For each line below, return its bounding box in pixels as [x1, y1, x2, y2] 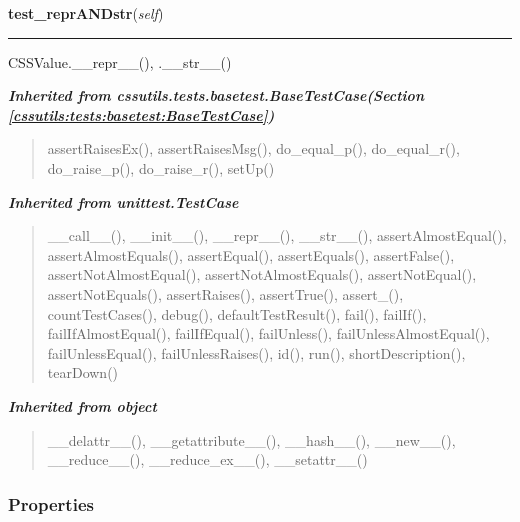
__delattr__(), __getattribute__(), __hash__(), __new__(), [47, 429, 456, 450]
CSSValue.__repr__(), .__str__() [8, 51, 232, 72]
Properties [8, 491, 94, 516]
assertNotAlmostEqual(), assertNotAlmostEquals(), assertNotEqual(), [47, 264, 477, 285]
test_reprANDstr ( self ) [8, 3, 164, 23]
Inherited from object [8, 395, 157, 416]
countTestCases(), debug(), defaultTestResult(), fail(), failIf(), [47, 303, 427, 324]
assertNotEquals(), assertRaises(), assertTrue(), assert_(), [47, 283, 404, 304]
